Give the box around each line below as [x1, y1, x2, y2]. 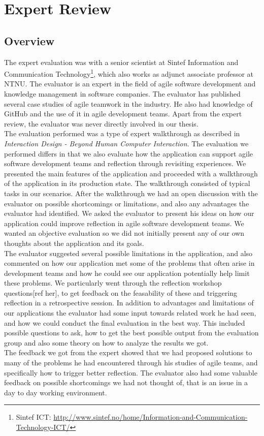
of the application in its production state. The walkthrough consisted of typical [4, 178, 250, 189]
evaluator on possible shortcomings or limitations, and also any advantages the [4, 198, 249, 208]
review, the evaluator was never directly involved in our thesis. [4, 118, 199, 129]
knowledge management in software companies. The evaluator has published [4, 88, 241, 99]
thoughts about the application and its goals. [4, 237, 144, 248]
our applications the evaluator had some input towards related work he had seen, [4, 307, 256, 318]
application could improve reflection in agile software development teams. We [4, 217, 244, 228]
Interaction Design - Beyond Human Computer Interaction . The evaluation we [4, 138, 249, 148]
